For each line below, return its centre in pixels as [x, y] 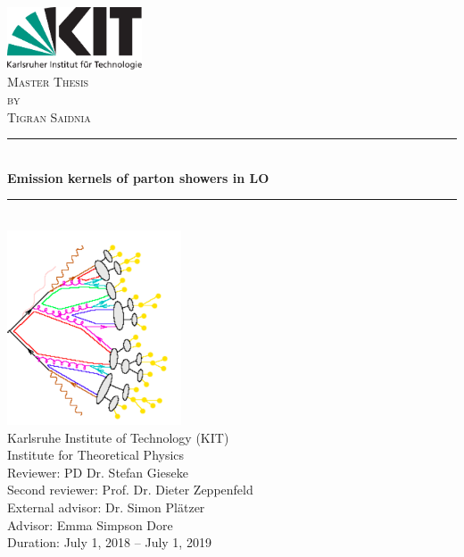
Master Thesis [48, 82]
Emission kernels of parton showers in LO [138, 177]
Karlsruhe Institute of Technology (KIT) [118, 437]
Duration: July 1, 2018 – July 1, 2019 [109, 542]
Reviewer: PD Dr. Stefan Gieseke [98, 472]
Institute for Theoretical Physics [96, 455]
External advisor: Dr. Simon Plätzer [106, 507]
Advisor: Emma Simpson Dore [90, 524]
